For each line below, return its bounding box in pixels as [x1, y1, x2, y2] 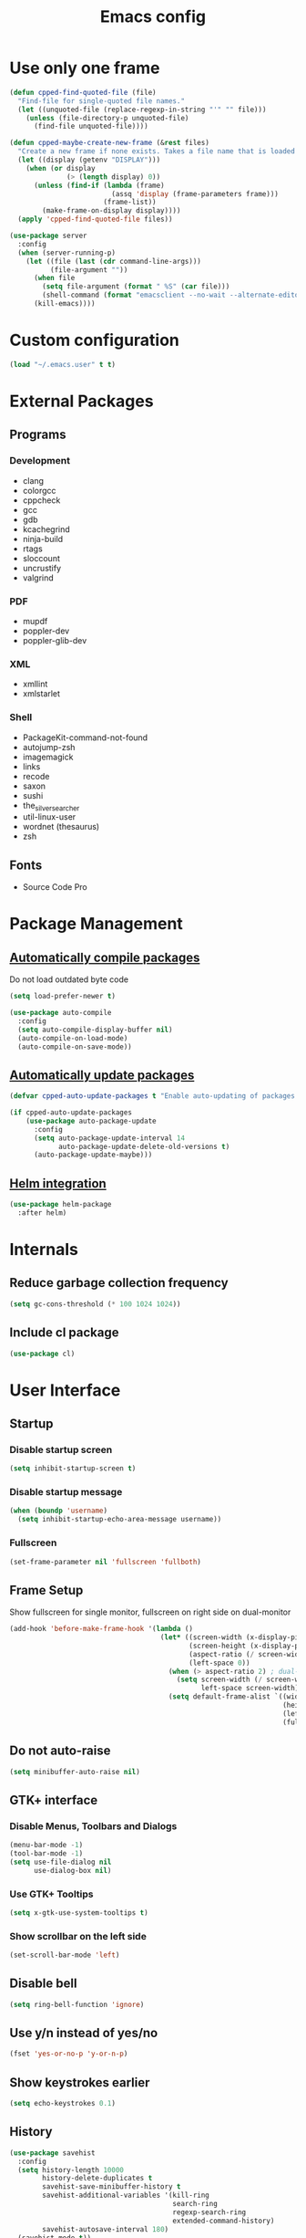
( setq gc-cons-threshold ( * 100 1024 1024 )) [9, 1299, 181, 1309]
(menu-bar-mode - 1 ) [9, 1841, 84, 1850]
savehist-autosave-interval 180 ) [42, 2224, 169, 2233]
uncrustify [22, 562, 62, 573]
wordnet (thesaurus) [22, 821, 100, 832]
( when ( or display [25, 163, 96, 173]
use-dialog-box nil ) [33, 1866, 112, 1875]
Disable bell [9, 1976, 77, 1992]
